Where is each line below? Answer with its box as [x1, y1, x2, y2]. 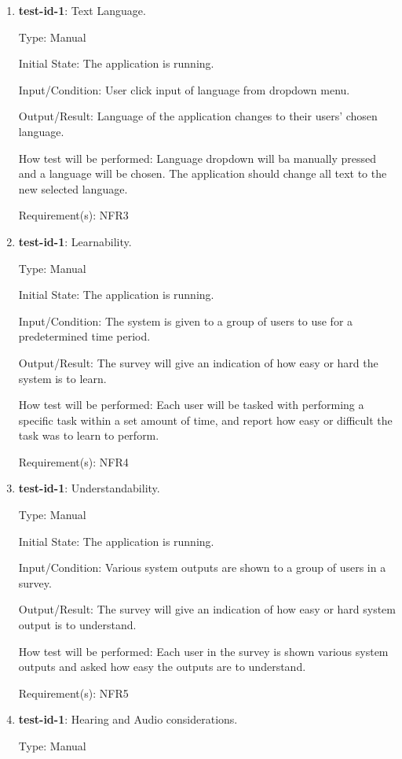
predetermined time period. [18, 328, 151, 344]
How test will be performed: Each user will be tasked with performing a [18, 396, 364, 413]
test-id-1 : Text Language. [18, 2, 146, 18]
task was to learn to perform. [18, 427, 159, 444]
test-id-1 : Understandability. [18, 480, 160, 496]
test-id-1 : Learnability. [18, 233, 132, 249]
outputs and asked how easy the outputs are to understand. [18, 658, 306, 675]
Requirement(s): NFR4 [18, 453, 129, 470]
